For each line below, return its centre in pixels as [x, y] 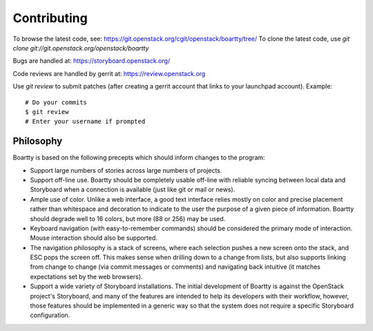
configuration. [50, 315]
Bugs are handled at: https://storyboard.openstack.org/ [92, 61]
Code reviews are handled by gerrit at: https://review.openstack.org [109, 73]
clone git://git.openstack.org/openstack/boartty [81, 48]
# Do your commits [56, 102]
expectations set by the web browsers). [86, 276]
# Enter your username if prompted [85, 122]
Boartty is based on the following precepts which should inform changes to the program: [139, 158]
